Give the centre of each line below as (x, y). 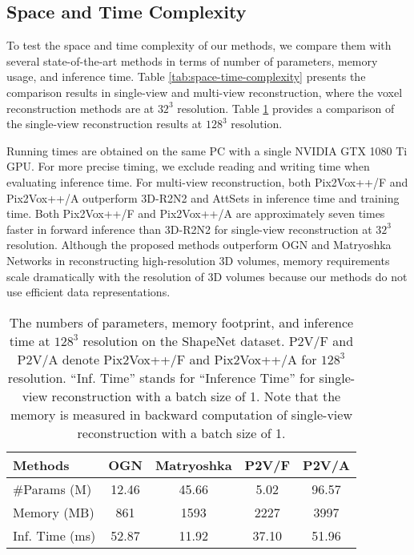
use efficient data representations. (88, 292)
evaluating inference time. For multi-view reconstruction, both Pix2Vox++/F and (207, 181)
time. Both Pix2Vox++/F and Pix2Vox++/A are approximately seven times (196, 213)
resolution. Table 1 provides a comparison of (286, 108)
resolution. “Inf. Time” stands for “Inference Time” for (161, 377)
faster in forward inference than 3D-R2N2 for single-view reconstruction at (189, 229)
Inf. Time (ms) (54, 535)
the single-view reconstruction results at (105, 124)
